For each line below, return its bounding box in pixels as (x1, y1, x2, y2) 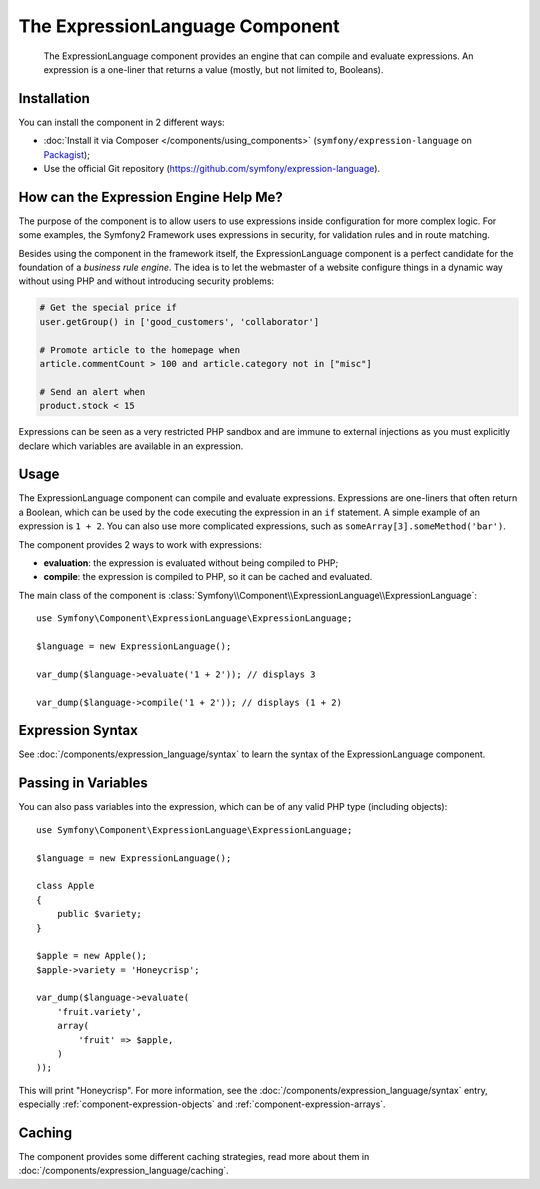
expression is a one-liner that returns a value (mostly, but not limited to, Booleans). (43, 63, 384, 75)
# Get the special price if (39, 302, 177, 314)
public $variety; (56, 908, 142, 920)
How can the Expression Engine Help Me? (18, 188, 284, 205)
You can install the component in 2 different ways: (18, 116, 225, 128)
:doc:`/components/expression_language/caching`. (18, 1165, 229, 1177)
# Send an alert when (39, 386, 146, 397)
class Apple (36, 880, 95, 892)
